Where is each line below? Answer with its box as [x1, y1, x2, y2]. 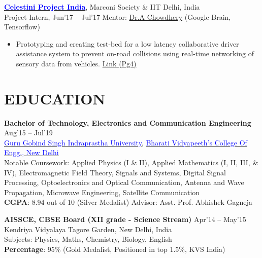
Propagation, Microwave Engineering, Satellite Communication [4, 187, 200, 197]
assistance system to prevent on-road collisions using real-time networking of [16, 48, 254, 59]
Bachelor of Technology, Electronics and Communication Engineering [4, 117, 251, 128]
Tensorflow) [4, 21, 40, 32]
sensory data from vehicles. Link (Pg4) [16, 58, 137, 68]
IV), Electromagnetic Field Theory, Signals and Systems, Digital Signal [4, 167, 226, 177]
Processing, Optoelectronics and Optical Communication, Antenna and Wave [4, 177, 244, 188]
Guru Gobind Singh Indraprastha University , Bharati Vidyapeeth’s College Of [4, 137, 247, 148]
